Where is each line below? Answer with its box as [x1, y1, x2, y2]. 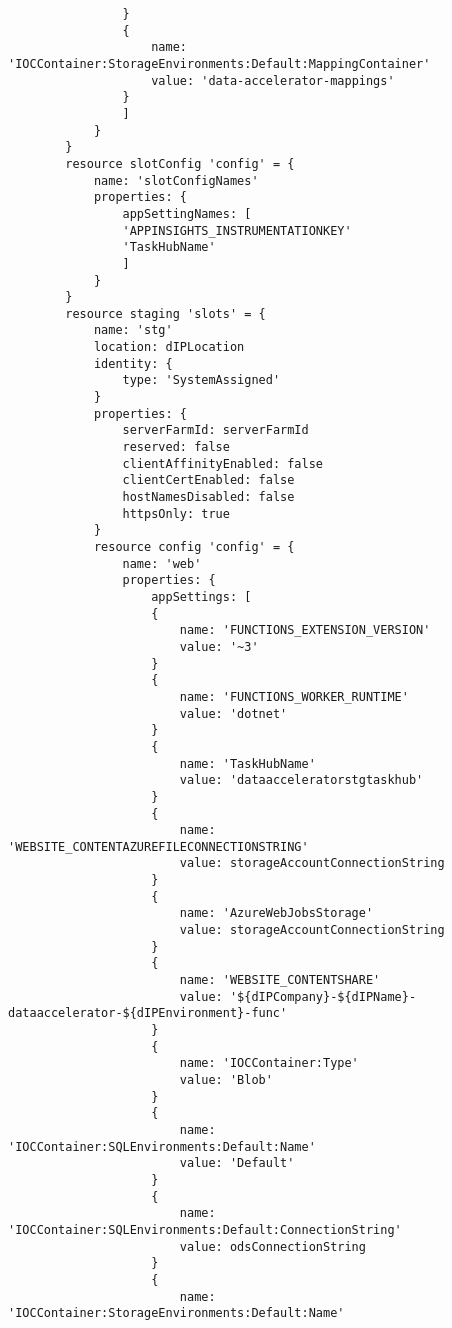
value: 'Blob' [179, 1073, 273, 1087]
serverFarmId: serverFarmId [122, 423, 309, 438]
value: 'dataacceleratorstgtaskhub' [179, 773, 424, 788]
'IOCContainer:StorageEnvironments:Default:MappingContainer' [8, 56, 431, 71]
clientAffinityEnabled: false [122, 456, 323, 471]
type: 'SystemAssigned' [122, 373, 281, 388]
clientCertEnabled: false [122, 473, 295, 488]
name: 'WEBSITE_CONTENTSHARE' [179, 973, 381, 988]
